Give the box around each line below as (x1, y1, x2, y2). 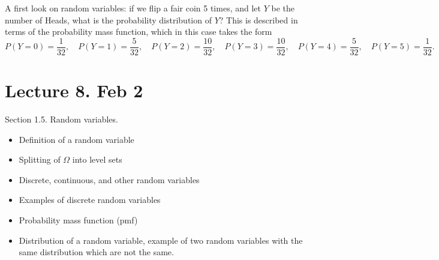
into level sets (72, 153, 122, 166)
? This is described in (219, 13, 298, 26)
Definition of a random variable (19, 133, 134, 145)
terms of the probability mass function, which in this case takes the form (5, 25, 272, 38)
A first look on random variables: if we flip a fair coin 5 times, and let (5, 2, 261, 14)
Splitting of (19, 153, 61, 166)
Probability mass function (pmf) (19, 213, 138, 226)
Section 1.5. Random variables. (5, 112, 118, 125)
